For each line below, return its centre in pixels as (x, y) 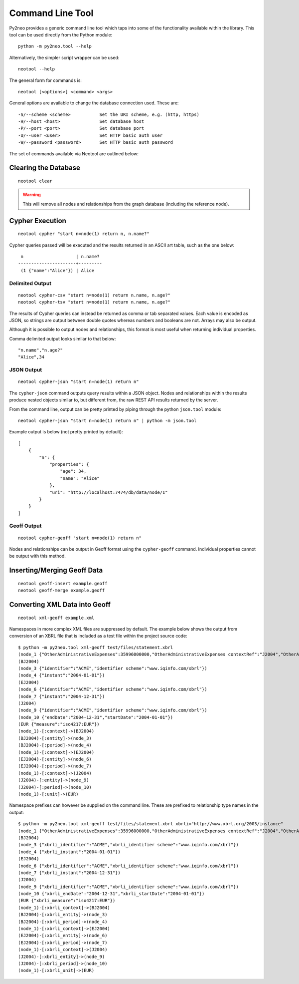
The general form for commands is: (46, 80)
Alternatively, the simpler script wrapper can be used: (64, 57)
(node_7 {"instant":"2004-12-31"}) (62, 696)
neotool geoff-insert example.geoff (63, 583)
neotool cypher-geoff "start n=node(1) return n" (80, 538)
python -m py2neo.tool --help (55, 46)
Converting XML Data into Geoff (60, 605)
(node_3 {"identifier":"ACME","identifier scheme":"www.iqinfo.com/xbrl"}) (113, 668)
